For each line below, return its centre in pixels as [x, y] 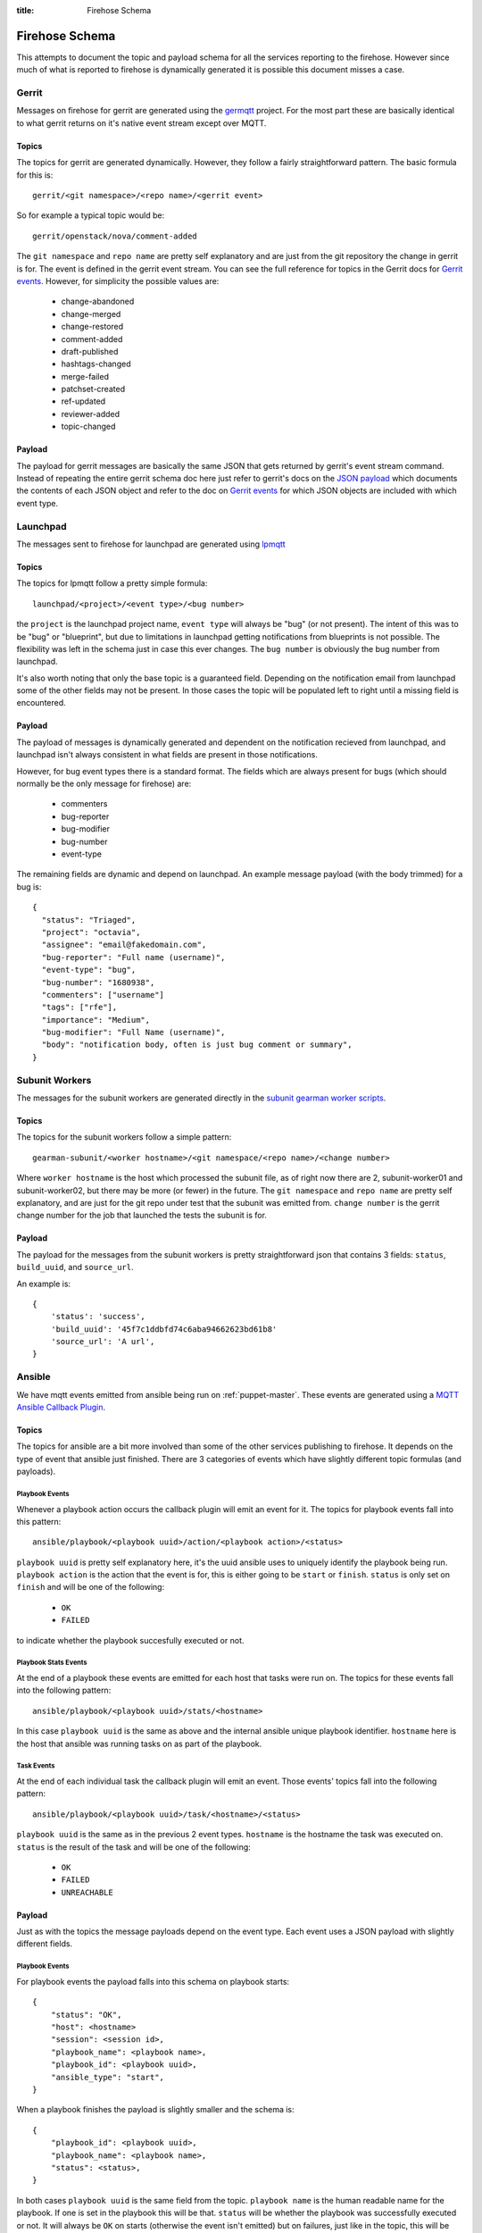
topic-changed [88, 427]
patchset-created [93, 389]
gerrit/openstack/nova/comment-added [115, 236]
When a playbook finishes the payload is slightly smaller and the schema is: [155, 2110]
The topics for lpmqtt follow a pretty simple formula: [112, 583]
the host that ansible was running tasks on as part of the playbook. [139, 1744]
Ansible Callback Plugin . [61, 1407]
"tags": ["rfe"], [79, 1008]
